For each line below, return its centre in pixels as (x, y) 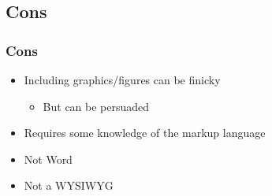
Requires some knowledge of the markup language (145, 133)
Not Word (48, 159)
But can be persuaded (96, 106)
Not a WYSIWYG (69, 185)
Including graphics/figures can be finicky (122, 80)
